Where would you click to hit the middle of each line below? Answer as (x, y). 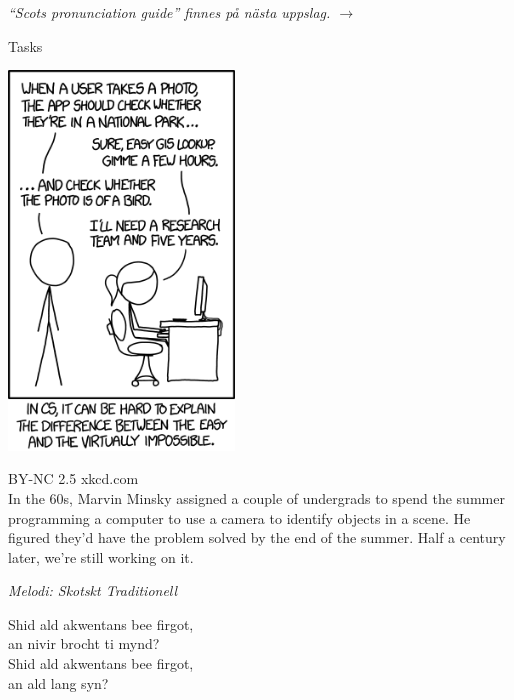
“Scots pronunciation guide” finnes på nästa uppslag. (169, 12)
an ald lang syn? (58, 682)
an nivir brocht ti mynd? (84, 643)
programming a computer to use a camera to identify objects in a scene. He (239, 517)
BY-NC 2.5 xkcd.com (73, 478)
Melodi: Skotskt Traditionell (93, 590)
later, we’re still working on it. (101, 556)
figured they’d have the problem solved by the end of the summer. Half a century (257, 537)
